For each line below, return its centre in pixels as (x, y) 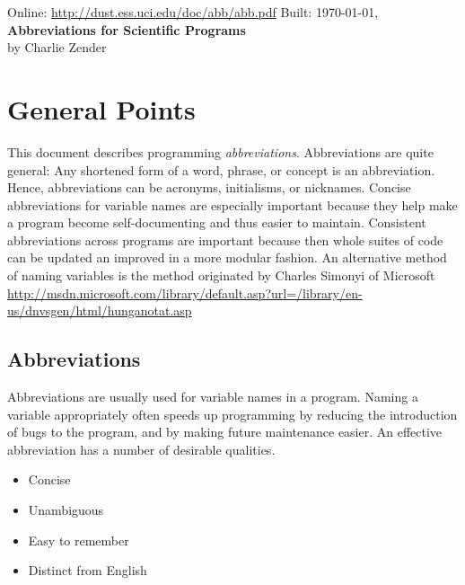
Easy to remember (79, 540)
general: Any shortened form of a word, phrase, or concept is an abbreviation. (221, 169)
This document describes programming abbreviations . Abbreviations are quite (220, 151)
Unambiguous (66, 510)
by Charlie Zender (57, 47)
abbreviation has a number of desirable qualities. (141, 449)
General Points (101, 108)
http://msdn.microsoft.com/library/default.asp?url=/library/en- (185, 292)
